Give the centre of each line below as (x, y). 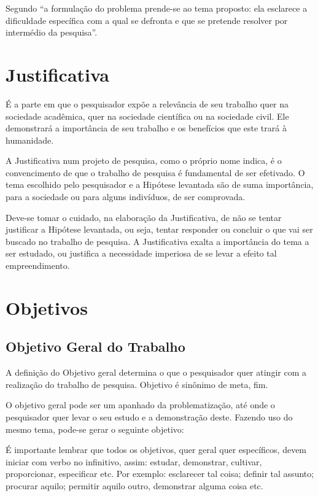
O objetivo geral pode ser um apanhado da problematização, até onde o (140, 405)
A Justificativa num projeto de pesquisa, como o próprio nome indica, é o (144, 161)
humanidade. (30, 140)
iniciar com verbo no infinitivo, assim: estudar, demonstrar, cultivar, (134, 461)
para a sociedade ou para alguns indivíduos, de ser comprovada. (126, 197)
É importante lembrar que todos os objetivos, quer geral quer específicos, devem (156, 450)
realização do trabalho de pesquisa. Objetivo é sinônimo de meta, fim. (137, 384)
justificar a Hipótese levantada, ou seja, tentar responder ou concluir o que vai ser (159, 229)
